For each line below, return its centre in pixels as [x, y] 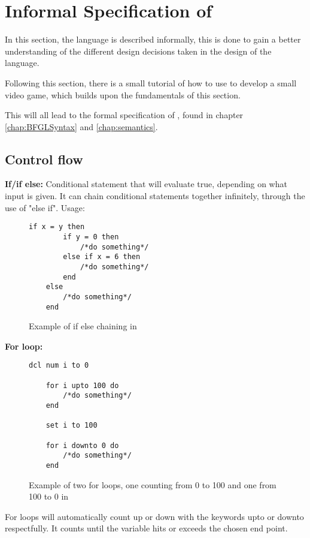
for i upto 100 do [82, 385]
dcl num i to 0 [59, 366]
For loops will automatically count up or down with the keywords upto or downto [154, 516]
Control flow [44, 159]
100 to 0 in [49, 496]
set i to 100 [72, 426]
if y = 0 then [91, 237]
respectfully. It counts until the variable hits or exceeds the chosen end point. [146, 528]
